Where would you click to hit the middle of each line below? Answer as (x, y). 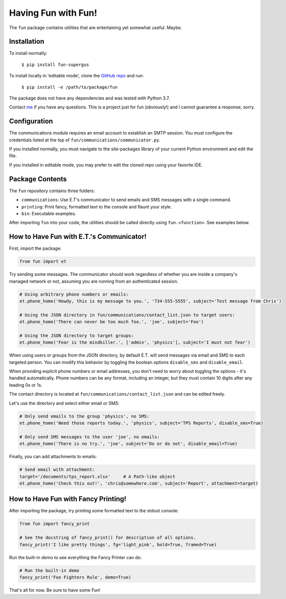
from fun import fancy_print (55, 524)
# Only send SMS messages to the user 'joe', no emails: (90, 437)
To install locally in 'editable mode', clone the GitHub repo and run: (76, 76)
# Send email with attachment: (57, 470)
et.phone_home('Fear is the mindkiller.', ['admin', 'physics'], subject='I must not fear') (135, 343)
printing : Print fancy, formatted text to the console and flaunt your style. (97, 206)
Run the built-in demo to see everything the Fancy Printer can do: (76, 557)
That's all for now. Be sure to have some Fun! (55, 590)
